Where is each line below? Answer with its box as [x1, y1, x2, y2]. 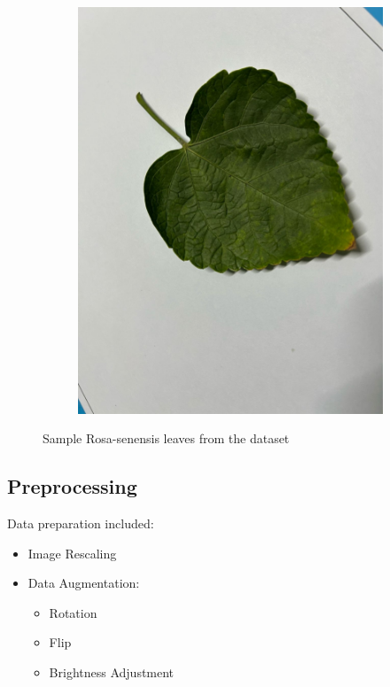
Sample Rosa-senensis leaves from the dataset [43, 429, 290, 448]
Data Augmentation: [27, 574, 140, 592]
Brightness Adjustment [49, 663, 175, 682]
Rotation [49, 603, 97, 621]
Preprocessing [7, 472, 137, 500]
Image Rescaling [27, 543, 117, 562]
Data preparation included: [7, 514, 154, 533]
